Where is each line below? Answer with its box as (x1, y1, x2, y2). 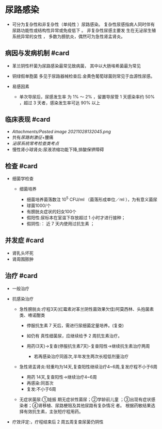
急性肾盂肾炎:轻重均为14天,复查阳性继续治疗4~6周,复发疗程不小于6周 (19, 364, 158, 369)
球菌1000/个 (26, 203, 51, 208)
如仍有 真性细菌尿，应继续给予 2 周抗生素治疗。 (26, 333, 122, 338)
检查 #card (5, 162, 38, 170)
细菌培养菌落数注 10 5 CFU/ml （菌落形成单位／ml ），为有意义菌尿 (26, 196, 158, 203)
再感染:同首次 (26, 380, 54, 386)
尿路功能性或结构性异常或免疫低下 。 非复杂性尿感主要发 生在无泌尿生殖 (12, 27, 156, 33)
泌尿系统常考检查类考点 (12, 140, 59, 146)
